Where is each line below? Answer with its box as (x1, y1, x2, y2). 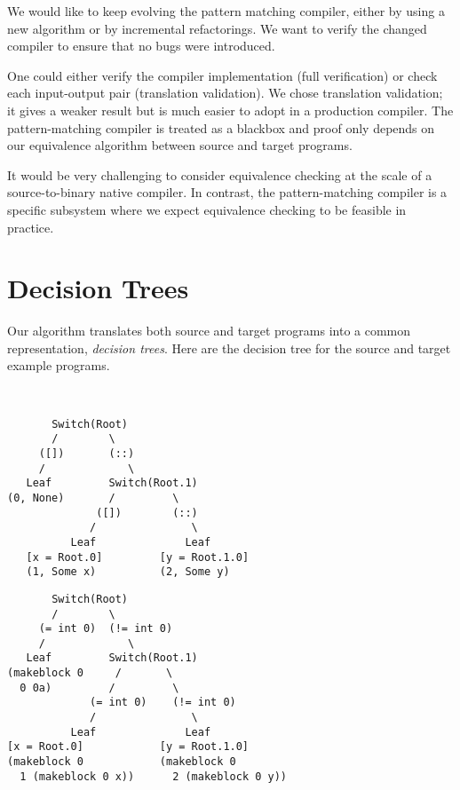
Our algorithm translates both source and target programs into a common (7, 321, 411, 340)
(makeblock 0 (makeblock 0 (7, 755, 236, 769)
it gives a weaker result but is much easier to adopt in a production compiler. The (7, 100, 454, 119)
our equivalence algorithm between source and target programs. (7, 136, 353, 154)
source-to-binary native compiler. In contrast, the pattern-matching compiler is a (7, 183, 448, 201)
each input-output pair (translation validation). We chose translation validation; (7, 83, 443, 102)
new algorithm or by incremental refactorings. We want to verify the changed (7, 19, 427, 37)
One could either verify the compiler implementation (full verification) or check (7, 66, 438, 84)
